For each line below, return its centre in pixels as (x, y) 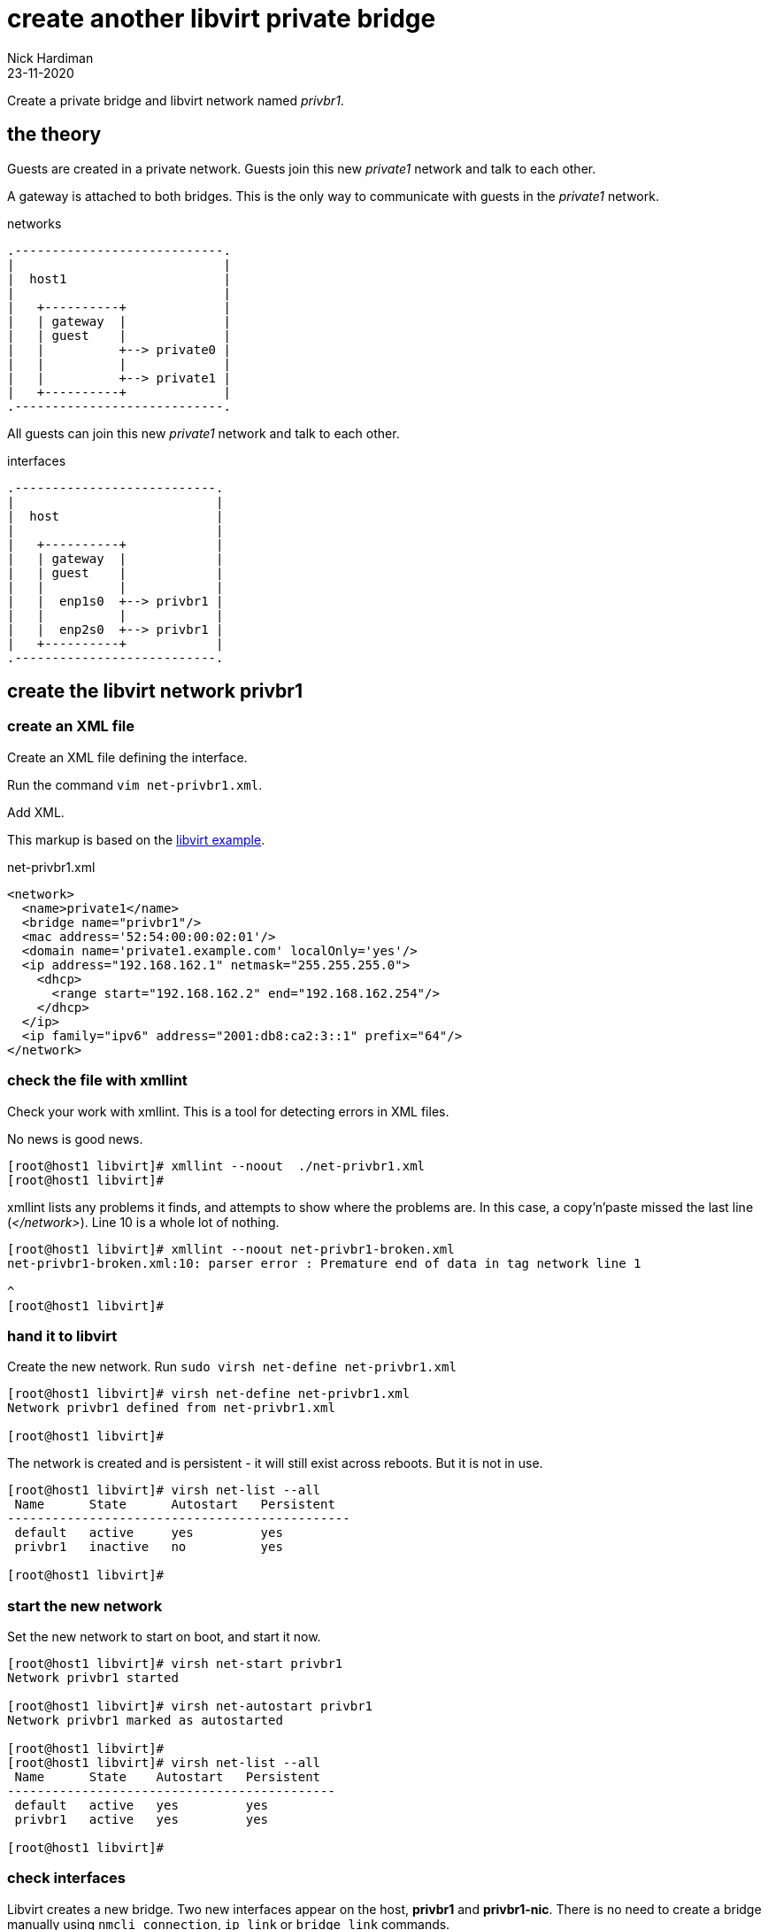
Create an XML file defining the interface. (127, 757)
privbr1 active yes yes (142, 1820)
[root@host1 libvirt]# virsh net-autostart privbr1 (190, 1706)
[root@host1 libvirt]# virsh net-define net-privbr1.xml (209, 1394)
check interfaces (66, 1878)
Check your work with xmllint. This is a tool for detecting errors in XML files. (228, 1111)
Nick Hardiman (50, 58)
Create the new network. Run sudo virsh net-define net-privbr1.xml (232, 1367)
